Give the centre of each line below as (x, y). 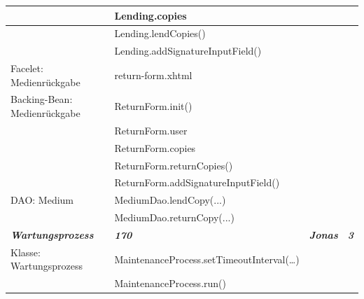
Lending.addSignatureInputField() (188, 51)
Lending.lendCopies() (160, 33)
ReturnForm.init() (153, 106)
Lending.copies (150, 15)
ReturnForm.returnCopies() (174, 165)
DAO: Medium (42, 200)
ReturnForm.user (151, 130)
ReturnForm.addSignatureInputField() (197, 182)
